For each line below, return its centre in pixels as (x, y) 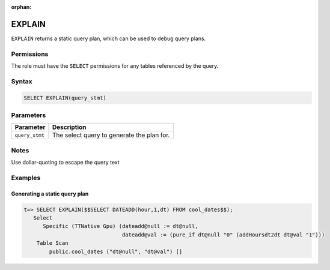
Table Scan (52, 243)
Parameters (29, 115)
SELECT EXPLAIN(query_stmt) (65, 98)
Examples (26, 178)
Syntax (22, 81)
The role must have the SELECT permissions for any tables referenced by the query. (115, 66)
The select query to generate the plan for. (111, 135)
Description (69, 127)
